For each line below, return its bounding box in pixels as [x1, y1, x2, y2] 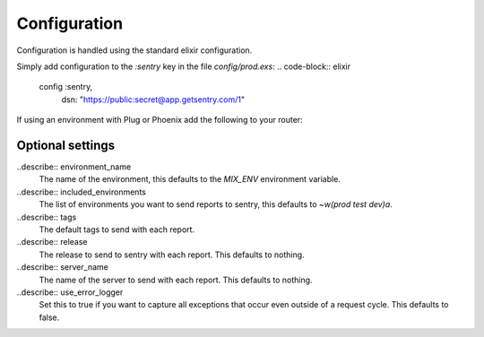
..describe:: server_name [16, 262, 109, 272]
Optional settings [16, 137, 116, 152]
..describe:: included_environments [16, 186, 147, 197]
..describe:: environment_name [16, 161, 132, 172]
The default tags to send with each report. [39, 224, 195, 235]
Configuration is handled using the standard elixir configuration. [16, 45, 253, 56]
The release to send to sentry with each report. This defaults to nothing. [39, 249, 305, 260]
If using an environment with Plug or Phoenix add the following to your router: [16, 115, 304, 125]
